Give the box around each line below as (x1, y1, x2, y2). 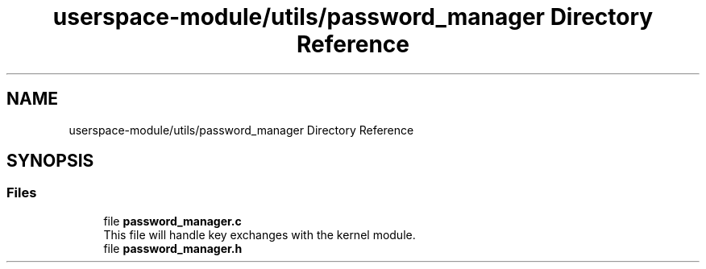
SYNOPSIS (6, 151, 94, 172)
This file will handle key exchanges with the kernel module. (103, 227, 416, 242)
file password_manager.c (103, 213, 242, 228)
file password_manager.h (103, 241, 243, 255)
